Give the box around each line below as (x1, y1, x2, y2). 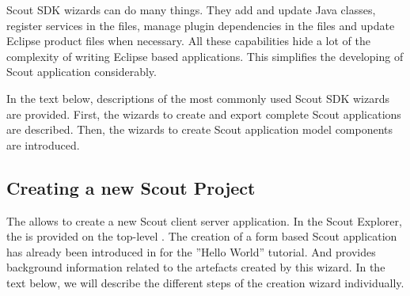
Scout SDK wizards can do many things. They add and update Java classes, (6, 2, 376, 17)
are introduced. (6, 136, 80, 153)
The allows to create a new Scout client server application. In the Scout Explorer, (6, 212, 402, 229)
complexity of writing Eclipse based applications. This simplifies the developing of (6, 47, 404, 64)
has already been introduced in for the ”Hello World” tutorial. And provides (6, 243, 376, 260)
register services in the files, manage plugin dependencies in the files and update (6, 17, 395, 33)
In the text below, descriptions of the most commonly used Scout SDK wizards (6, 89, 390, 106)
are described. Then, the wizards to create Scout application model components (6, 121, 393, 138)
